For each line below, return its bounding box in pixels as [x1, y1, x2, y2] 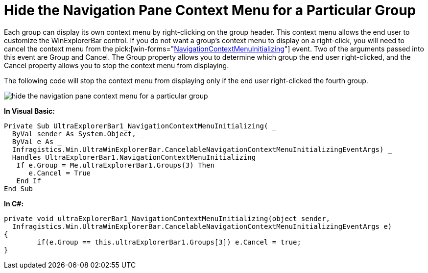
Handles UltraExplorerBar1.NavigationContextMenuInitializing [12, 153, 256, 161]
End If [16, 176, 41, 185]
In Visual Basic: [4, 106, 55, 115]
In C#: [4, 199, 24, 208]
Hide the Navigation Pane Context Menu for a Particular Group [4, 2, 416, 19]
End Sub [4, 184, 33, 193]
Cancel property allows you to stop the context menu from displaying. [4, 61, 229, 70]
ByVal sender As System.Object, [12, 129, 136, 138]
